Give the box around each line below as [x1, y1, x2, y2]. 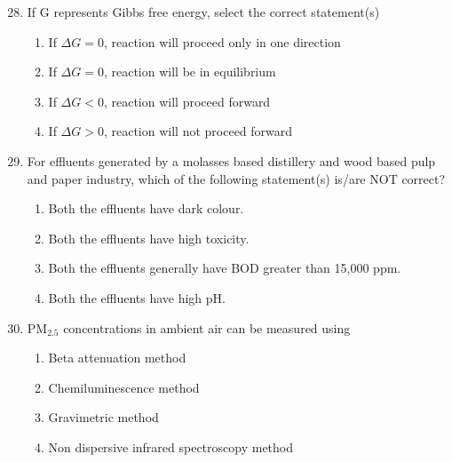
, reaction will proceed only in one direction [103, 32, 341, 51]
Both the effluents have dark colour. [48, 199, 244, 218]
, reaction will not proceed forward [103, 122, 293, 140]
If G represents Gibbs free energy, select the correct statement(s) [27, 3, 380, 20]
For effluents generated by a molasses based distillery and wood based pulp [27, 151, 436, 170]
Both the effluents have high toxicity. [48, 228, 250, 247]
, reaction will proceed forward [103, 92, 271, 110]
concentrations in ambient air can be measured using [63, 318, 351, 337]
